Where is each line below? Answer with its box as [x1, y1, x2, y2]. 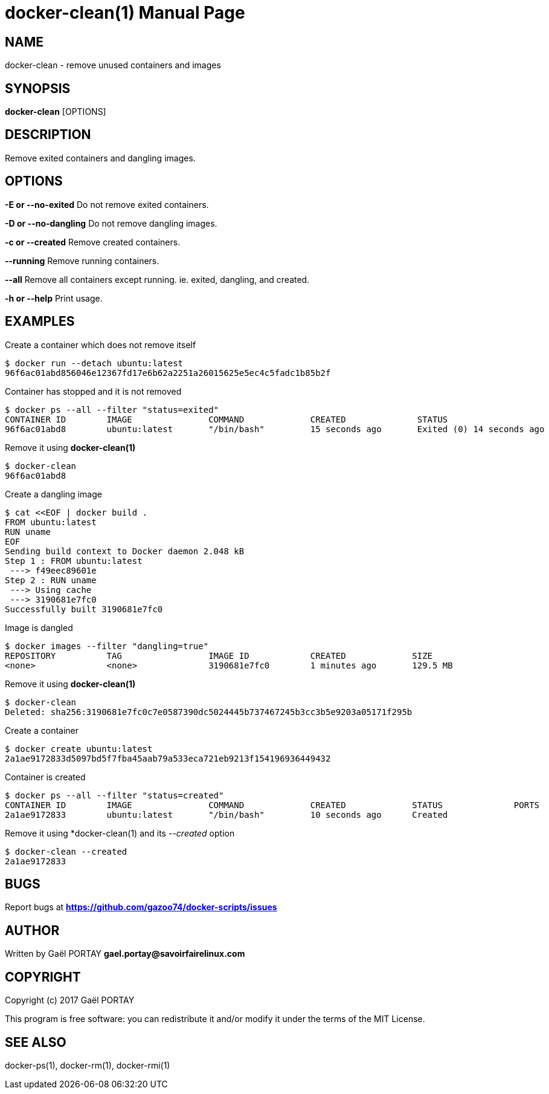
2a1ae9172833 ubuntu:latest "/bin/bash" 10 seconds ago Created [5, 809, 448, 820]
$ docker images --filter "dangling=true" [5, 641, 209, 651]
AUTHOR [5, 922, 60, 938]
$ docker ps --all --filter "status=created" [5, 790, 224, 800]
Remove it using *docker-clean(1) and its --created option [5, 827, 235, 838]
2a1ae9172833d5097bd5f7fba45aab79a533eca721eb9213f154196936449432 [5, 753, 331, 763]
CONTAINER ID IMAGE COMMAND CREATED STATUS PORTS [5, 800, 540, 810]
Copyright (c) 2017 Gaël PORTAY [5, 995, 135, 1006]
